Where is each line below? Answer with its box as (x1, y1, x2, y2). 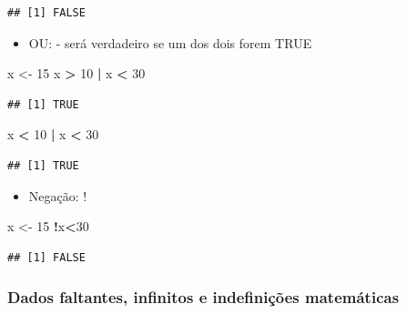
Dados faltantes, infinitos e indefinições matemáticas (7, 286, 400, 309)
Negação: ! (28, 186, 87, 205)
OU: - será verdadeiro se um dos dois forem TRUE (28, 33, 312, 52)
